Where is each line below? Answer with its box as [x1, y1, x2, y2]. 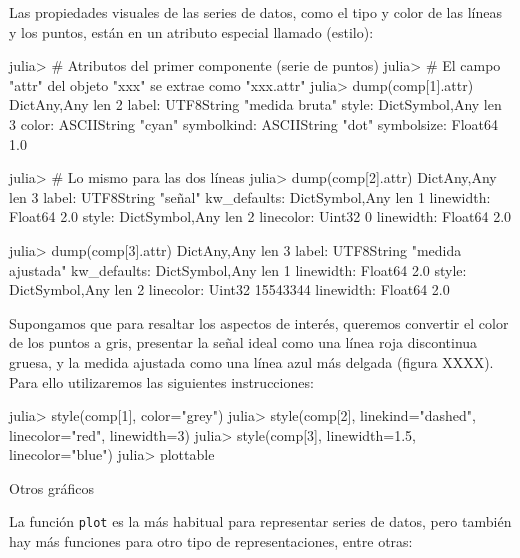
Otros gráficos [9, 477, 95, 498]
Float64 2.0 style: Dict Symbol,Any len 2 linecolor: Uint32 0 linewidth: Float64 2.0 [9, 206, 512, 227]
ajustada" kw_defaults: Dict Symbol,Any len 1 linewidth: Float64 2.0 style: [9, 259, 467, 280]
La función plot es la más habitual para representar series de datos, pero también [9, 511, 512, 532]
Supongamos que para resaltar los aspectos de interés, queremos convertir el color [9, 312, 509, 333]
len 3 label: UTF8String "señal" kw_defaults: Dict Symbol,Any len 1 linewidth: [9, 186, 491, 207]
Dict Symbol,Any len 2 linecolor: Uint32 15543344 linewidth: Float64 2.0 [9, 279, 450, 300]
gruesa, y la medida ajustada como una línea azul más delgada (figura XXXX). [9, 351, 494, 372]
